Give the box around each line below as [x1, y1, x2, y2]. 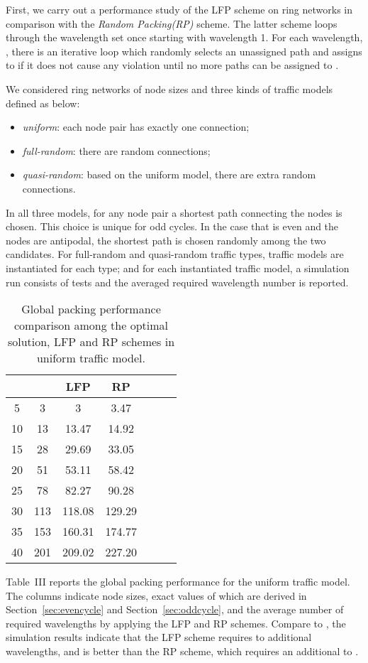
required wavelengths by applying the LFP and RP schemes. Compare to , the [6, 615, 346, 630]
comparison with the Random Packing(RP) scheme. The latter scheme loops [6, 16, 338, 31]
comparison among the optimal [13, 317, 168, 334]
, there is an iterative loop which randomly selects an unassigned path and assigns [6, 43, 362, 58]
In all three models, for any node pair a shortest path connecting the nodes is [6, 205, 342, 220]
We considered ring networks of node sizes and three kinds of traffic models [6, 81, 333, 96]
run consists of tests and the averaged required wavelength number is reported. [6, 274, 349, 289]
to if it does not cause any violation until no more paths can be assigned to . [6, 58, 339, 72]
